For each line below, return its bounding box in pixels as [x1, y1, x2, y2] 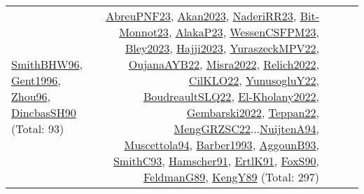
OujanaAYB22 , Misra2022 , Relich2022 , [128, 56, 319, 72]
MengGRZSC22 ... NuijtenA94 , [174, 120, 319, 137]
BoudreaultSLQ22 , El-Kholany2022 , [143, 88, 319, 104]
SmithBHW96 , [11, 56, 83, 72]
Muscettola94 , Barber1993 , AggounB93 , [124, 137, 319, 153]
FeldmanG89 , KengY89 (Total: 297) [143, 169, 319, 185]
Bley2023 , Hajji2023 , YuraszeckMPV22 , [125, 40, 319, 56]
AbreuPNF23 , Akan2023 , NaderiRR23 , [106, 8, 297, 24]
